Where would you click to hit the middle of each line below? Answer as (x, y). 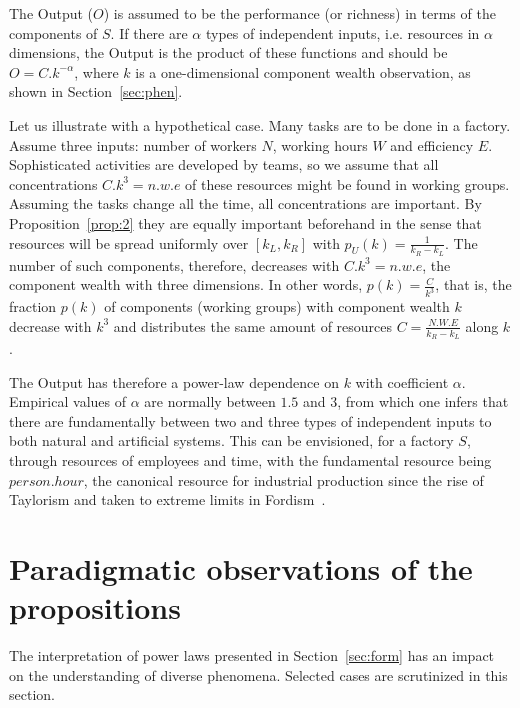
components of (53, 32)
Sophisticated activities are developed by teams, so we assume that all (224, 164)
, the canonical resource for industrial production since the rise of (283, 479)
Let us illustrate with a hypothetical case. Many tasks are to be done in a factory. (260, 124)
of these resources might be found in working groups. (347, 183)
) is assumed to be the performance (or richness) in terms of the (299, 13)
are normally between (210, 401)
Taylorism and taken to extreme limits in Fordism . (167, 499)
